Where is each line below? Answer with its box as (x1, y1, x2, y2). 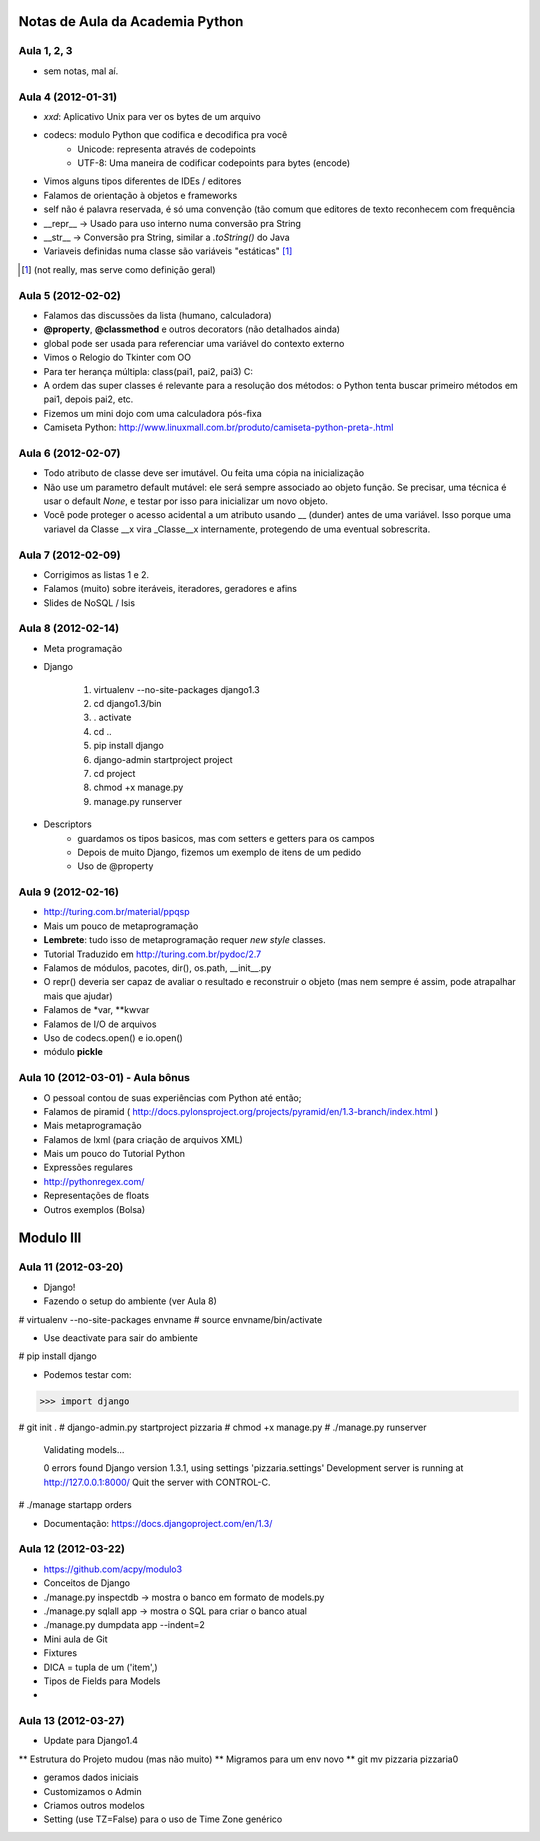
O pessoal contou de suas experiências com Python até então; (43, 1091, 302, 1104)
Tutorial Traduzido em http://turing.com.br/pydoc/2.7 (43, 948, 262, 960)
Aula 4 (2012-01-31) (18, 90, 118, 104)
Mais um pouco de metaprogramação (43, 920, 199, 932)
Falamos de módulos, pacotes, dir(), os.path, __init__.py (43, 962, 272, 974)
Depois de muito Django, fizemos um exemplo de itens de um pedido (77, 846, 362, 858)
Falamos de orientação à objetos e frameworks (43, 189, 238, 201)
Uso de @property (77, 860, 154, 872)
